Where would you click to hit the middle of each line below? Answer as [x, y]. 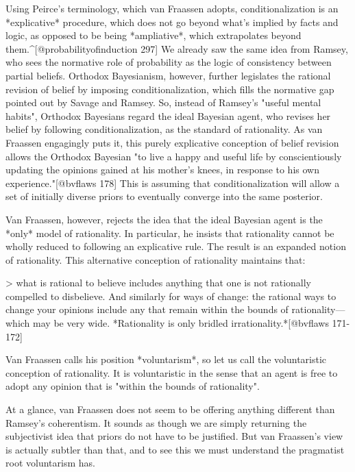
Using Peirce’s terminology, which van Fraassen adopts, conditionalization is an [172, 8]
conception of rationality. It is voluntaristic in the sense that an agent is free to [172, 372]
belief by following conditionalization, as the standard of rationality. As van [164, 129]
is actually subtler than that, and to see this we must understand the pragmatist [175, 449]
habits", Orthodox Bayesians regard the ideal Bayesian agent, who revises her [168, 115]
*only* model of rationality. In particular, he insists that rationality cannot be [170, 233]
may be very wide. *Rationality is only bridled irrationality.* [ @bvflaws [181, 323]
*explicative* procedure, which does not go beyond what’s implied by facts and [172, 22]
